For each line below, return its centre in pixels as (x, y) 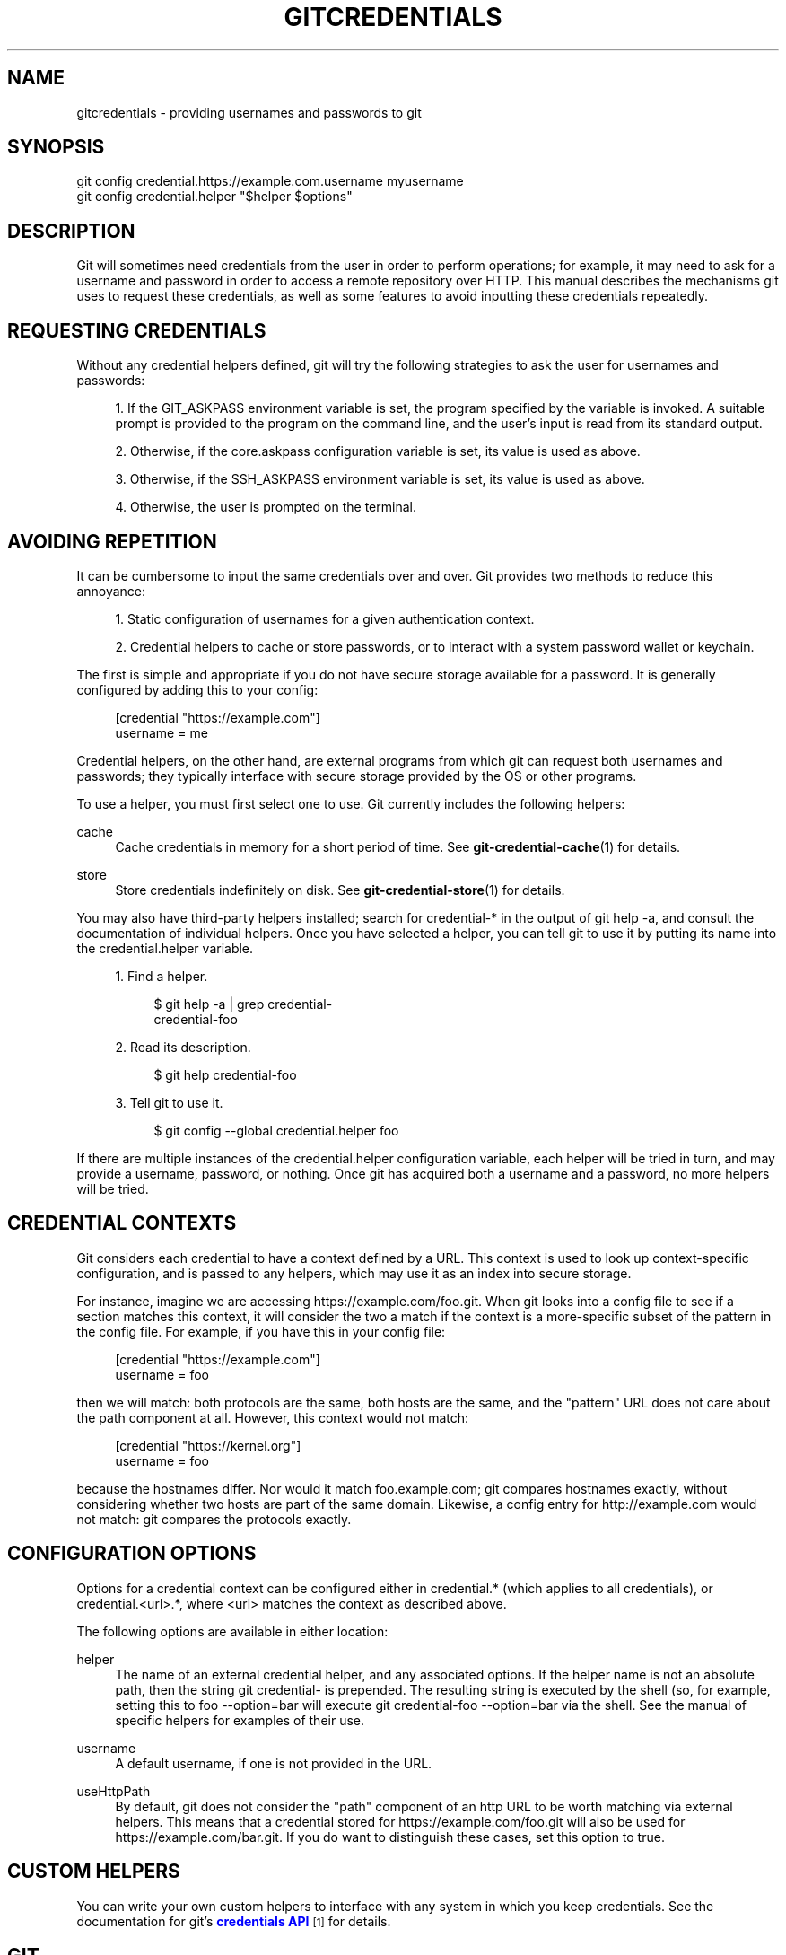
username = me (162, 732)
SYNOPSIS (56, 147)
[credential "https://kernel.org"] (208, 1445)
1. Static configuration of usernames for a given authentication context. (325, 618)
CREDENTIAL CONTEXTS (122, 1223)
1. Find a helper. (162, 976)
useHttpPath (114, 1791)
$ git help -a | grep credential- (243, 1004)
